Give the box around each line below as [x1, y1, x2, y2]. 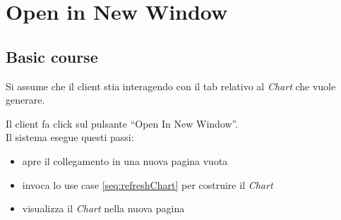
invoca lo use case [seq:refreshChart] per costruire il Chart [22, 177, 273, 192]
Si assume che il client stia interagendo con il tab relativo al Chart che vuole [6, 78, 336, 93]
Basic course [6, 45, 98, 67]
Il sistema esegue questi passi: [6, 130, 134, 145]
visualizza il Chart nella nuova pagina [22, 201, 185, 216]
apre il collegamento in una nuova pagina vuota [22, 153, 228, 168]
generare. [6, 92, 45, 107]
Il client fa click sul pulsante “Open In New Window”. [6, 116, 239, 130]
